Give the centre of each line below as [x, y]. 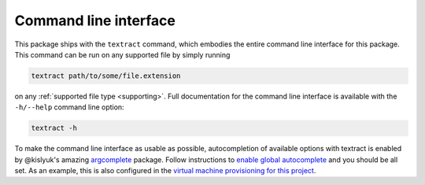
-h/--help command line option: [70, 107]
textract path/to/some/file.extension [106, 76]
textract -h [54, 128]
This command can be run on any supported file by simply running [122, 54]
